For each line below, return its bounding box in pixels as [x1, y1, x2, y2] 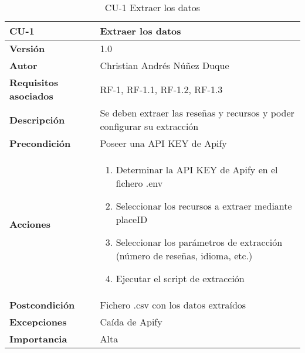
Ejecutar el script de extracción [116, 272, 245, 285]
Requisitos [9, 76, 59, 89]
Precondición [9, 136, 71, 150]
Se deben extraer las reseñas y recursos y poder [100, 106, 294, 119]
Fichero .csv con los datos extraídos [100, 298, 246, 311]
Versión [9, 42, 45, 55]
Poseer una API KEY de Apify [100, 136, 227, 150]
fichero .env [116, 176, 163, 190]
